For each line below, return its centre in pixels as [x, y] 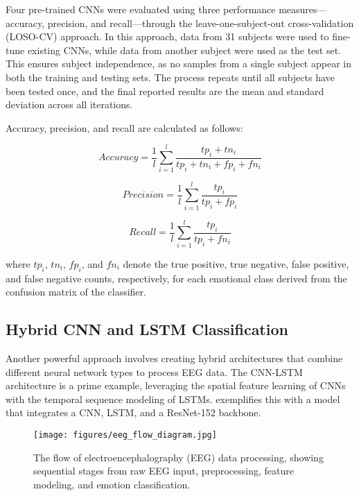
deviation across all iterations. [69, 104]
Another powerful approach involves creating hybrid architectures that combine [174, 358]
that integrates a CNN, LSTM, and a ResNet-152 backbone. [133, 412]
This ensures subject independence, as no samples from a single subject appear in [178, 63]
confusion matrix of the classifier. [76, 292]
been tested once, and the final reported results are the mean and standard [165, 91]
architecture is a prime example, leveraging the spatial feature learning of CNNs [176, 385]
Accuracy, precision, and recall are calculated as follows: [124, 127]
